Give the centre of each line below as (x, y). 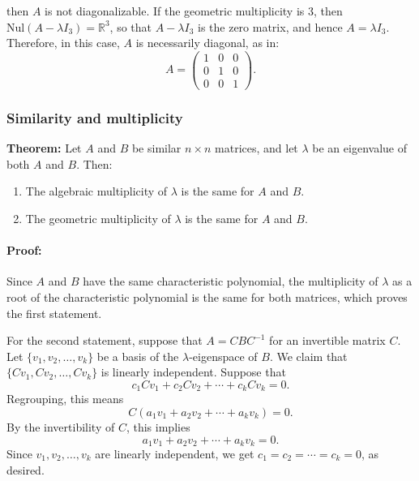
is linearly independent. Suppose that (193, 372)
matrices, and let (257, 148)
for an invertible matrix (327, 340)
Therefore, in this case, (63, 43)
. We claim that (308, 356)
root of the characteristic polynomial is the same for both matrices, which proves (207, 296)
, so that (131, 26)
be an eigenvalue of (359, 148)
